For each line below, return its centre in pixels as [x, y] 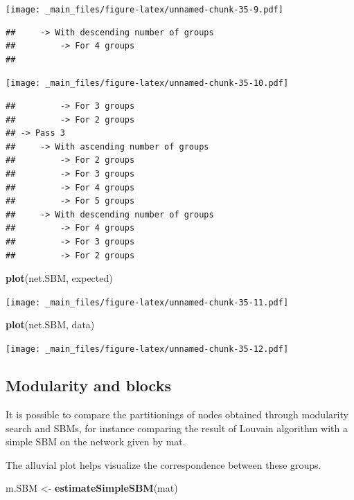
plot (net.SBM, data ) [50, 324]
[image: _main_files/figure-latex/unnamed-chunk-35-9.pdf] [144, 10]
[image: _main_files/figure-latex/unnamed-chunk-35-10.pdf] [147, 83]
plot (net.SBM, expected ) [59, 278]
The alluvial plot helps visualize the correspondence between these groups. [163, 464]
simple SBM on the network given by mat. [96, 441]
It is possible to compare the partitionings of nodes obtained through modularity [177, 414]
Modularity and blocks [88, 385]
